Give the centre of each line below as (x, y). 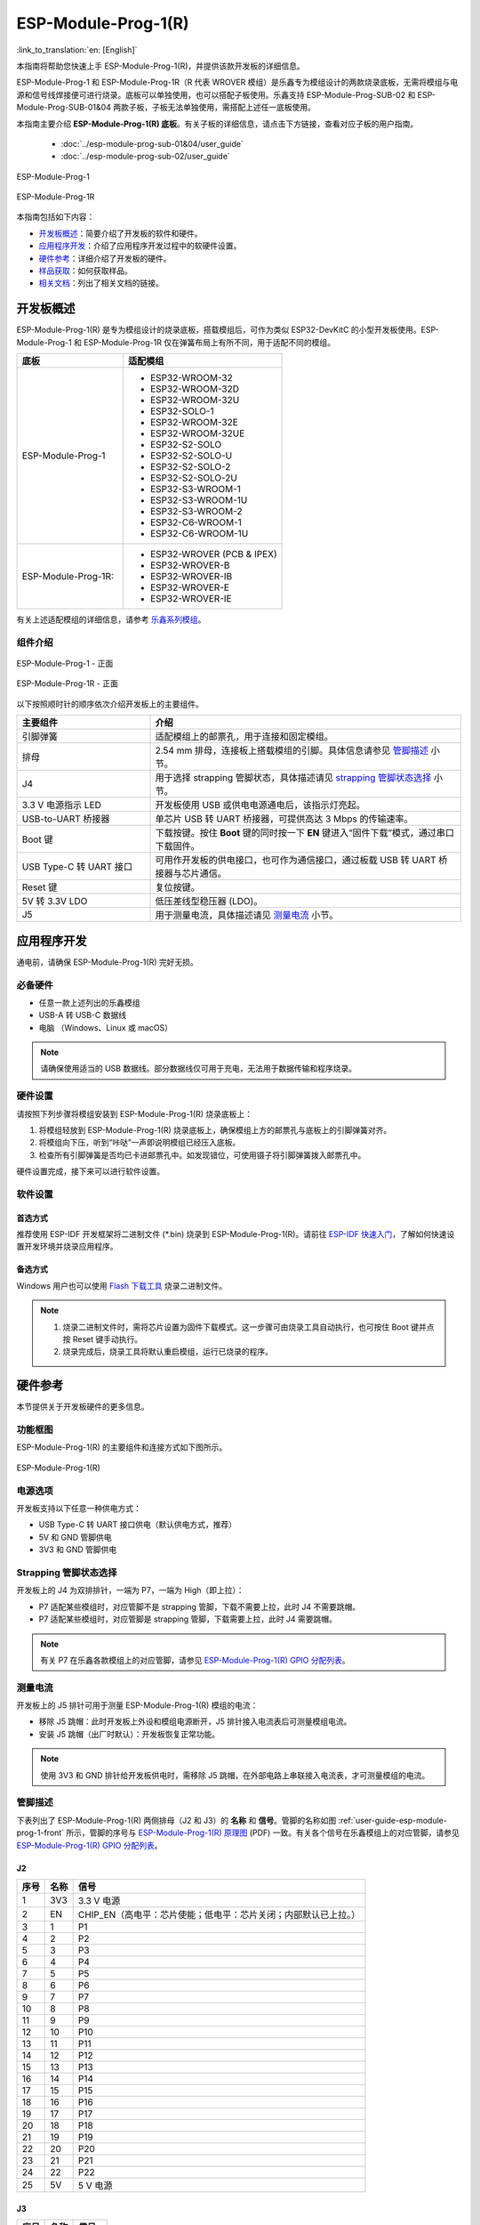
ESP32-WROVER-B (190, 565)
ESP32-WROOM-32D (195, 389)
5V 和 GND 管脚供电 (75, 1537)
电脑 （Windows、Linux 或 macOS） (106, 1027)
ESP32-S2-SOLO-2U (193, 478)
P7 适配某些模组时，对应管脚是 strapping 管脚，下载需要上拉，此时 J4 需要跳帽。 (188, 1619)
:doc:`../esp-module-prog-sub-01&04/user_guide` (152, 143)
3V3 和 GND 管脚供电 (78, 1549)
